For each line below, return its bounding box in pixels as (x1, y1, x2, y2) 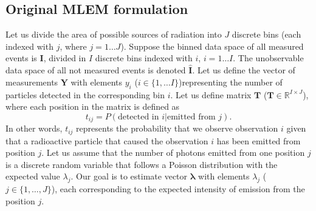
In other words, (5, 122, 63, 135)
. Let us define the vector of (192, 64, 295, 76)
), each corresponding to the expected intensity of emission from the (51, 183, 305, 195)
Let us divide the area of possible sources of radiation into (5, 28, 222, 41)
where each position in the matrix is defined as (5, 100, 180, 113)
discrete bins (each (232, 28, 301, 41)
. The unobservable (233, 52, 304, 64)
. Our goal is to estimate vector (70, 170, 188, 183)
